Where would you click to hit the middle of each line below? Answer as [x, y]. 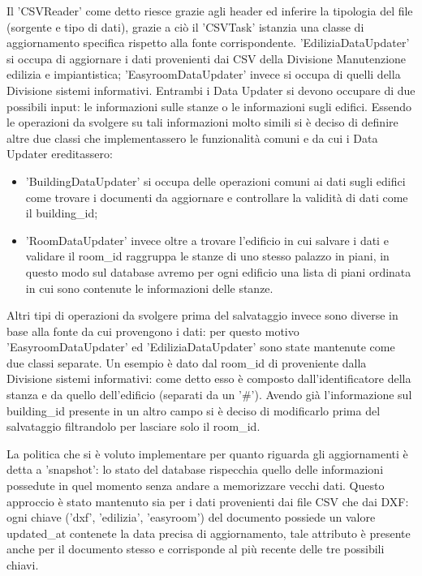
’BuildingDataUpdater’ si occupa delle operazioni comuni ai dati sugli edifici [215, 181]
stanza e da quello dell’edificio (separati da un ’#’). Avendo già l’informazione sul [209, 395]
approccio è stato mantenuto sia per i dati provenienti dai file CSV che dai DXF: [208, 501]
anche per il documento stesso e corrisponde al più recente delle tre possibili [196, 549]
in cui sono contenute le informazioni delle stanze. [149, 288]
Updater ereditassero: [60, 154]
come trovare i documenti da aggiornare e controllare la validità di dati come [217, 197]
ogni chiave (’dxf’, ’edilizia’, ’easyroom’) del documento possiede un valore [191, 517]
